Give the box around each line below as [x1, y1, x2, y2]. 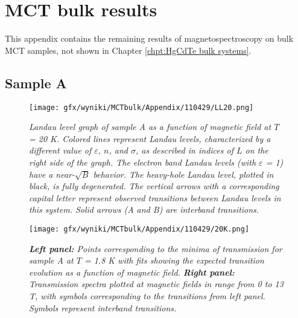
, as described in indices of [136, 144, 233, 157]
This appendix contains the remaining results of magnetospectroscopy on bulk [5, 32, 294, 45]
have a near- [29, 167, 75, 180]
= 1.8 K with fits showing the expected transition [84, 254, 264, 267]
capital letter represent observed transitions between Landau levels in [29, 191, 281, 204]
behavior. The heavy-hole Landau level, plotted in [93, 167, 274, 180]
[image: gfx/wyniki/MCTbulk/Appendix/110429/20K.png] [29, 224, 250, 233]
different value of [29, 144, 92, 157]
